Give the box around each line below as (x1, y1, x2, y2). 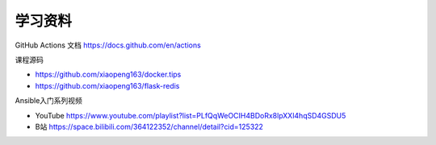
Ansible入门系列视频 (15, 96, 82, 106)
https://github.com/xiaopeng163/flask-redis (35, 81, 180, 90)
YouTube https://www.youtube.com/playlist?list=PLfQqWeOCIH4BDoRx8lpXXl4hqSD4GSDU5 (35, 110, 346, 120)
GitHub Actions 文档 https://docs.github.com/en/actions (15, 40, 201, 50)
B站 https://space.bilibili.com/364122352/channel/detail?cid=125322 (35, 122, 264, 131)
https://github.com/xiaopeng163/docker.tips (35, 69, 182, 80)
